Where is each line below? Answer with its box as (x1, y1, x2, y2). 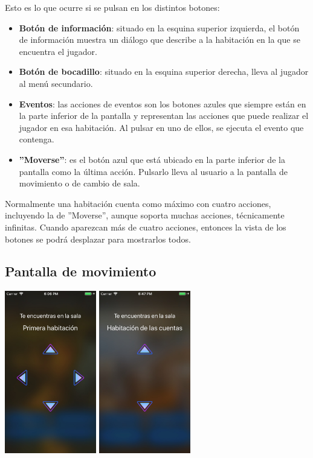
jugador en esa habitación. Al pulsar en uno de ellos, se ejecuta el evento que (19, 121, 304, 133)
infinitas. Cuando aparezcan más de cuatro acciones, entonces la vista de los (5, 220, 286, 233)
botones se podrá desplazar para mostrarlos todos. (5, 232, 191, 245)
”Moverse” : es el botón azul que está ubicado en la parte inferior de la (19, 153, 285, 165)
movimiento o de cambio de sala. (19, 177, 140, 189)
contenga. (19, 133, 54, 145)
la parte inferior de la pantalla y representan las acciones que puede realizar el (19, 109, 309, 122)
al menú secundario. (19, 77, 93, 89)
